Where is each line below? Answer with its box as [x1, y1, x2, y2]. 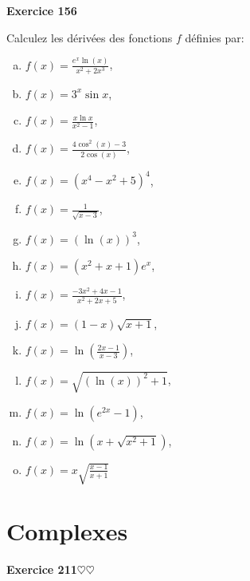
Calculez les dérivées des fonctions [6, 29, 173, 45]
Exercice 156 [6, 2, 77, 18]
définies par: [185, 29, 244, 45]
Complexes [6, 515, 128, 547]
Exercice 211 [6, 561, 77, 578]
